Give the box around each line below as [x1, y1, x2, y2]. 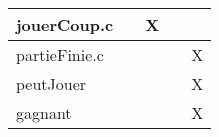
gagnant [16, 101, 72, 124]
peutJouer [16, 72, 87, 95]
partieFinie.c [16, 43, 104, 66]
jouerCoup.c [16, 13, 114, 36]
